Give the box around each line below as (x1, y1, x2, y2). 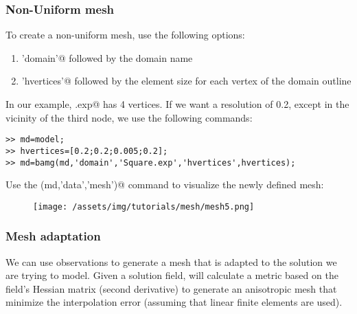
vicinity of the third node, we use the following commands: (5, 110, 253, 124)
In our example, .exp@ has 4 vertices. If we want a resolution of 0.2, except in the (5, 97, 349, 111)
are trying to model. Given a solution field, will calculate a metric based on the (5, 268, 338, 282)
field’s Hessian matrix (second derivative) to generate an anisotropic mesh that (5, 281, 337, 295)
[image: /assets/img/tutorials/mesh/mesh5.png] (33, 201, 255, 212)
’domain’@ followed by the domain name (21, 50, 193, 65)
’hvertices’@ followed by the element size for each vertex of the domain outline (21, 74, 352, 88)
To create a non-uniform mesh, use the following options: (5, 27, 245, 42)
